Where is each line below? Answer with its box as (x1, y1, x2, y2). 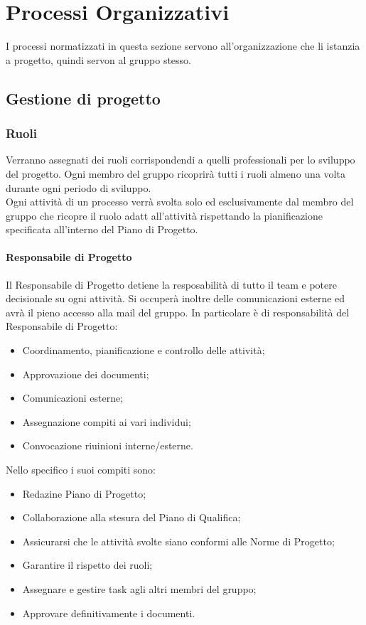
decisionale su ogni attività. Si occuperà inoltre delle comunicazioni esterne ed (6, 291, 345, 306)
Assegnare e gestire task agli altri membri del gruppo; (22, 581, 257, 596)
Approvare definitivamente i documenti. (22, 605, 195, 620)
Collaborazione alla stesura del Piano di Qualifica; (22, 510, 241, 525)
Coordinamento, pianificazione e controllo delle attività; (22, 343, 265, 358)
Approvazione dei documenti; (22, 366, 149, 381)
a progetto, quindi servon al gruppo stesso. (6, 52, 192, 67)
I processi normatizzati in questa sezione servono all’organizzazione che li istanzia (6, 38, 360, 53)
